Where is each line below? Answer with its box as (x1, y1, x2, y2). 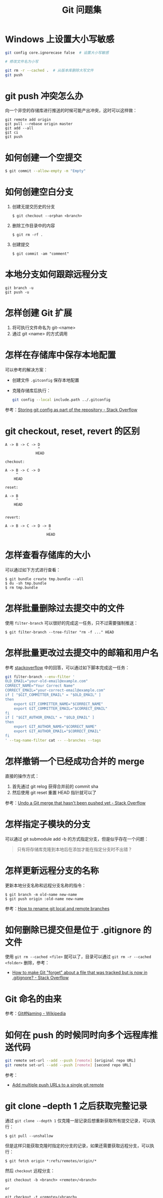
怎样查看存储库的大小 (5, 549, 91, 561)
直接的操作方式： (5, 773, 39, 779)
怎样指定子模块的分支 (5, 819, 91, 830)
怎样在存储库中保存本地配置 (5, 350, 116, 361)
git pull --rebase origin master (5, 122, 73, 127)
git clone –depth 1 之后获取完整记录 (5, 1101, 147, 1112)
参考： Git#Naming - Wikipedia (5, 1010, 66, 1017)
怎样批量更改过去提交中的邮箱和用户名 (5, 647, 159, 658)
